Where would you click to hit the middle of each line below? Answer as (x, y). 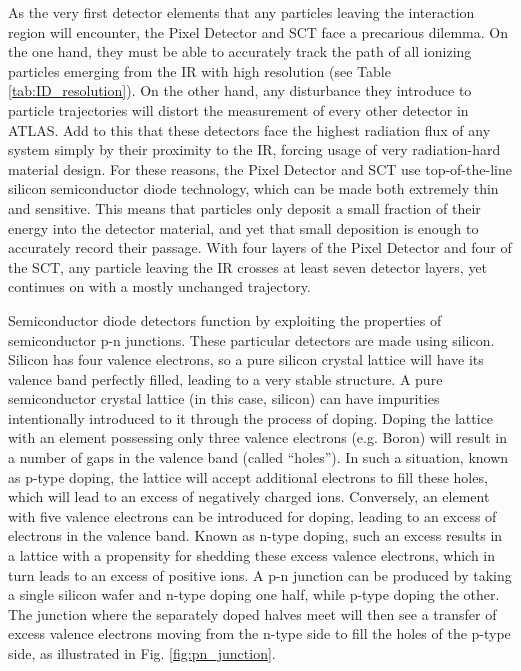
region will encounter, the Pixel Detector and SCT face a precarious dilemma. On (258, 31)
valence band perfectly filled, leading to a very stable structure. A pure (225, 378)
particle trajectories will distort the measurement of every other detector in (238, 109)
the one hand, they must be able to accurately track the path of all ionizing (240, 51)
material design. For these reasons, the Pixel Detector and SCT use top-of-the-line (260, 168)
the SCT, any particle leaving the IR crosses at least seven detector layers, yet (248, 266)
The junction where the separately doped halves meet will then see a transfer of (252, 613)
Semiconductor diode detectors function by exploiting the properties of (225, 319)
